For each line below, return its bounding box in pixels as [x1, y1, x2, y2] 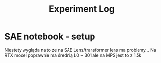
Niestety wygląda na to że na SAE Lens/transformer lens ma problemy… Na [4, 47, 156, 53]
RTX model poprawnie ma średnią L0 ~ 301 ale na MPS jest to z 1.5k [4, 52, 142, 58]
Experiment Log [49, 3, 115, 15]
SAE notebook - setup [4, 31, 96, 42]
